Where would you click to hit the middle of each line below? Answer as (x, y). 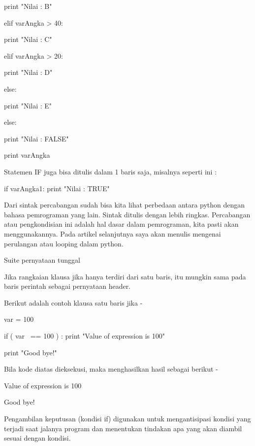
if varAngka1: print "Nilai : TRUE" (57, 188)
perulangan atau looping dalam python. (64, 243)
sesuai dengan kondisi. (37, 438)
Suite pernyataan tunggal (42, 260)
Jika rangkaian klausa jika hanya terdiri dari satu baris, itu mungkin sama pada (125, 276)
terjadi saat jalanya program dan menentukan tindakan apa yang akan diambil (123, 428)
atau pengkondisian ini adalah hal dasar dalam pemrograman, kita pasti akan (121, 224)
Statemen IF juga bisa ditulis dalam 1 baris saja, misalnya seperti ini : (111, 171)
